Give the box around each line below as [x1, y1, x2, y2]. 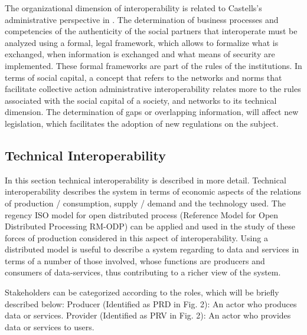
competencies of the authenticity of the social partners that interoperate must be [5, 25, 298, 37]
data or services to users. [5, 320, 94, 333]
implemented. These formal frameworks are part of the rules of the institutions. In [5, 59, 302, 71]
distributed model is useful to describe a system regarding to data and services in [5, 243, 299, 255]
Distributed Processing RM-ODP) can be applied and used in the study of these [5, 220, 295, 232]
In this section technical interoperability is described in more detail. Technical [5, 173, 286, 186]
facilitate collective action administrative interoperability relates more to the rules [5, 83, 301, 95]
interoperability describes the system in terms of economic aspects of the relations [5, 185, 302, 198]
